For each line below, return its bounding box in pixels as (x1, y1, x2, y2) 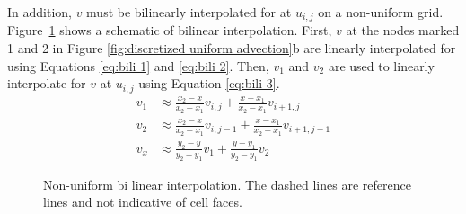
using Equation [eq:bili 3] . (138, 74, 280, 93)
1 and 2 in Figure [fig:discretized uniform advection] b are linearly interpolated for (7, 39, 456, 58)
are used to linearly (328, 56, 435, 75)
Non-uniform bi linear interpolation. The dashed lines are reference (43, 174, 411, 193)
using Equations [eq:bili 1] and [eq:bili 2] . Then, (7, 56, 269, 75)
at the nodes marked (346, 21, 460, 40)
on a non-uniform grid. (318, 3, 444, 21)
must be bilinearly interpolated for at (86, 3, 292, 21)
